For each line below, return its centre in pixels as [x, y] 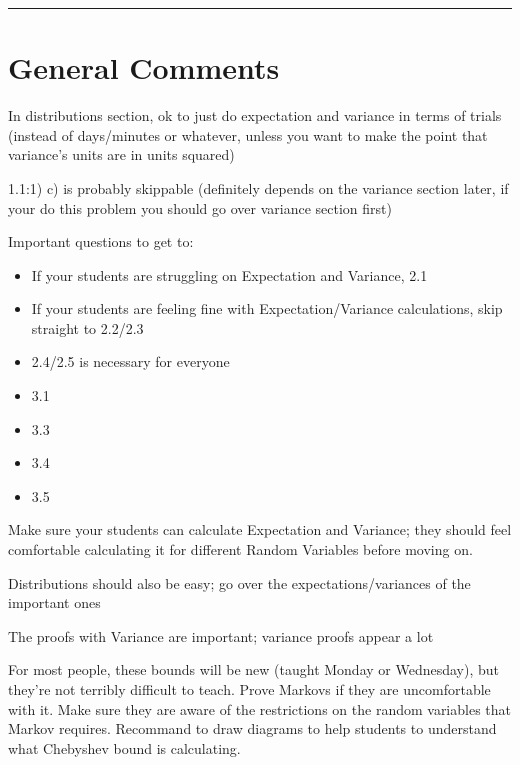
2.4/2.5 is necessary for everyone [130, 361]
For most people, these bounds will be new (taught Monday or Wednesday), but [254, 669]
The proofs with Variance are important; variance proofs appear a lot [221, 635]
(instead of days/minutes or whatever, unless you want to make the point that [248, 134]
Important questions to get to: [101, 241]
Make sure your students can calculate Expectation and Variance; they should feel [260, 529]
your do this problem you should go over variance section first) [200, 207]
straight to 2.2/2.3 [87, 327]
